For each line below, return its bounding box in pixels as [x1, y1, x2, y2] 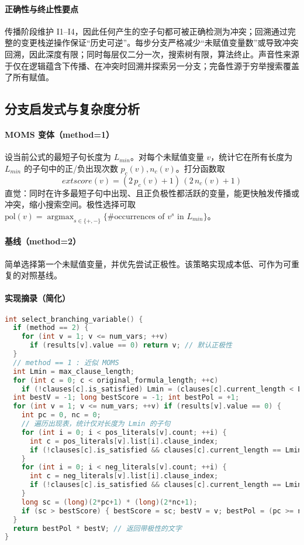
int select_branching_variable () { [5, 315, 143, 323]
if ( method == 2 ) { [13, 323, 89, 332]
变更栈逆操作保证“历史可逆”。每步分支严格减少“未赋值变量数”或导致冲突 [20, 36, 299, 49]
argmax [47, 212, 74, 221]
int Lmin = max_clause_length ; [13, 367, 134, 376]
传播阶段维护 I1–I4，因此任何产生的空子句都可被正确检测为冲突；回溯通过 [5, 25, 288, 37]
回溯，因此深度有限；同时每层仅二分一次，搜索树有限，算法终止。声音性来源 [5, 47, 299, 60]
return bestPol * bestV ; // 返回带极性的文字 [13, 524, 182, 533]
